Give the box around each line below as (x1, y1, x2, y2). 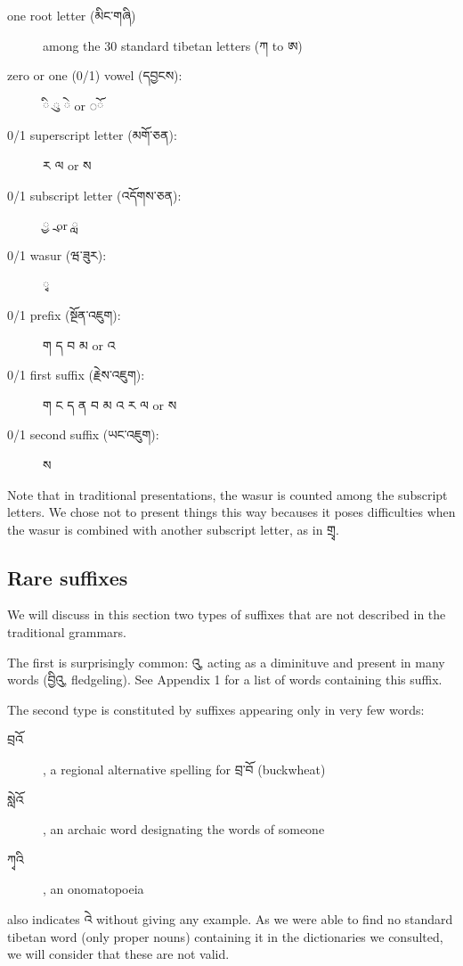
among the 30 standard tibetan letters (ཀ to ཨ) (43, 36, 303, 54)
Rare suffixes (7, 563, 128, 591)
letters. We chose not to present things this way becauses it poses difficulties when (7, 503, 456, 521)
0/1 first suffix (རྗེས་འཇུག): (7, 365, 145, 384)
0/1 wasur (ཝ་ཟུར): (7, 245, 107, 264)
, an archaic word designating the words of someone (43, 820, 325, 839)
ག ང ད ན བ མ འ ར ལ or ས (43, 395, 177, 413)
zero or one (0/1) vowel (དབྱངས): (7, 66, 183, 85)
